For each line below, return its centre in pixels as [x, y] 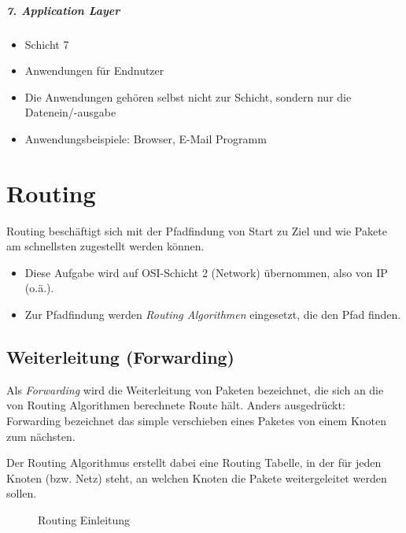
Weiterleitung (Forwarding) [121, 357]
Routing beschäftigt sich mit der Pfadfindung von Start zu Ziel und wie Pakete [197, 230]
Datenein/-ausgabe [70, 112]
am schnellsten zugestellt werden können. [105, 246]
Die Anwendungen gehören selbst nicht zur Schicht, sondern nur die [188, 96]
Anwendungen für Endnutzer [94, 70]
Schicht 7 [47, 44]
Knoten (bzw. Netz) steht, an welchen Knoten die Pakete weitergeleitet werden [197, 477]
